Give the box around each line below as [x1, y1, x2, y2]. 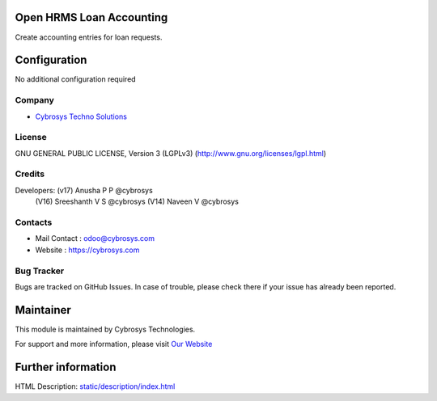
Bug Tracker [15, 265, 65, 276]
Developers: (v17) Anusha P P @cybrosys [15, 185, 153, 195]
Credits [15, 168, 45, 179]
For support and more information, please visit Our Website [15, 340, 213, 349]
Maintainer [15, 303, 72, 317]
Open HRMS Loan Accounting [15, 11, 168, 24]
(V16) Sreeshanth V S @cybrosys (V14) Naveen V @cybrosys [35, 196, 239, 206]
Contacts [15, 217, 53, 228]
